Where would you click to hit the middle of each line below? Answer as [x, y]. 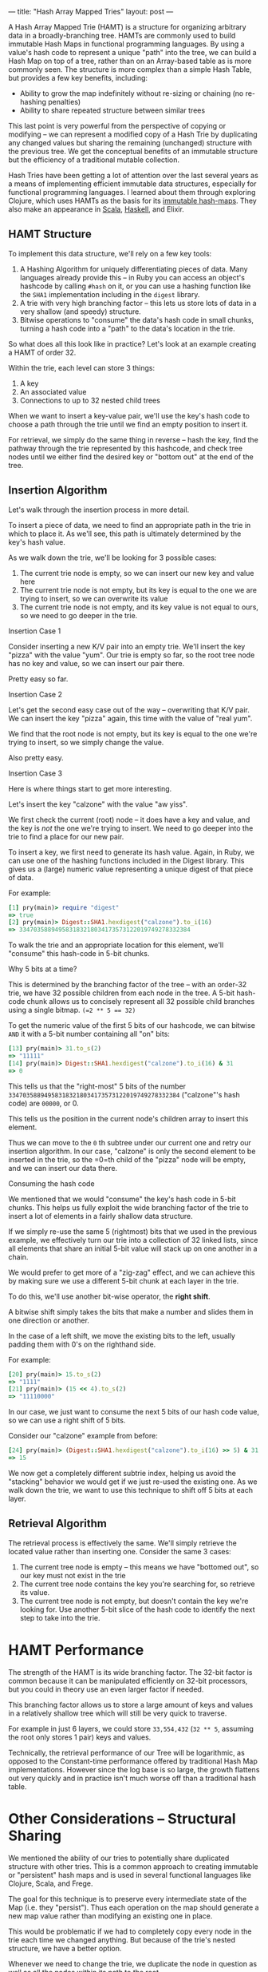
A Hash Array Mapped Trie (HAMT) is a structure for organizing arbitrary [127, 27]
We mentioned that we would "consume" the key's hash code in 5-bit [122, 1199]
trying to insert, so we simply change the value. [86, 742]
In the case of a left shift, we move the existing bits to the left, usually [122, 1335]
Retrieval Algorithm [58, 1524]
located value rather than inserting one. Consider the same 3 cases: [120, 1551]
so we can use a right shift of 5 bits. [67, 1420]
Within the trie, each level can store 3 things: [82, 367]
